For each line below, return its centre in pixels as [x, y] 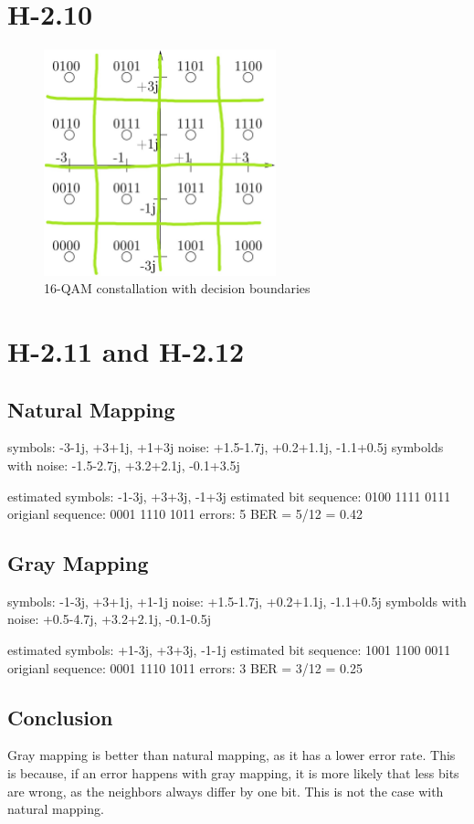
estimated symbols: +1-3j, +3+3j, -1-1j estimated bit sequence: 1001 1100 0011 [229, 650]
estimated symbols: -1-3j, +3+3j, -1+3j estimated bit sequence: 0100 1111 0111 [229, 496]
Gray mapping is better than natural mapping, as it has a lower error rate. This [232, 755]
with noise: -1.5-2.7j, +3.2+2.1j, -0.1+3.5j [124, 465]
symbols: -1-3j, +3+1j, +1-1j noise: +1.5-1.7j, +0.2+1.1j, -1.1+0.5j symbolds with [237, 601]
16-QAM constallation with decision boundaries [177, 288]
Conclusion [60, 717]
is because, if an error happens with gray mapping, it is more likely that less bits [233, 773]
